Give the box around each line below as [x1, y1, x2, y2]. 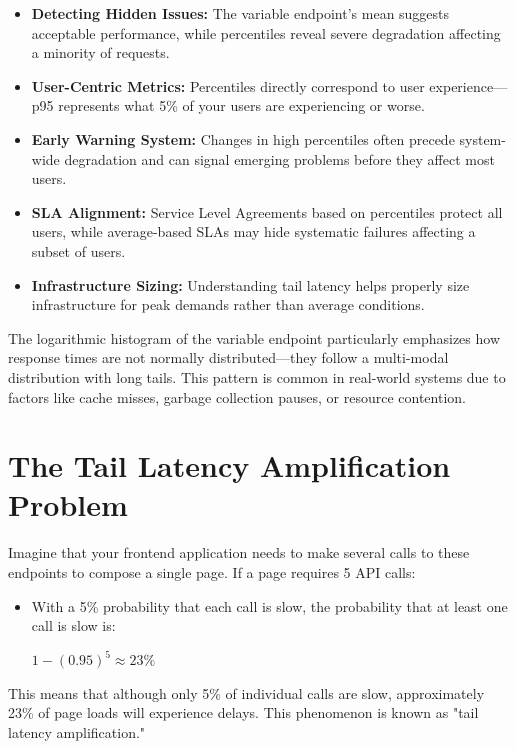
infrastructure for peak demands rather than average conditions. [31, 294, 425, 315]
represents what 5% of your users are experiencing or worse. [58, 95, 425, 116]
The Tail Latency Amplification [8, 445, 451, 486]
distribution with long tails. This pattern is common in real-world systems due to [8, 366, 506, 387]
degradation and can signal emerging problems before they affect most [64, 148, 495, 169]
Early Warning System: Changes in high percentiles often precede [31, 128, 455, 149]
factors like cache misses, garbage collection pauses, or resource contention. [8, 386, 466, 407]
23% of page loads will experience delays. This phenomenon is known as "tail [8, 702, 479, 723]
